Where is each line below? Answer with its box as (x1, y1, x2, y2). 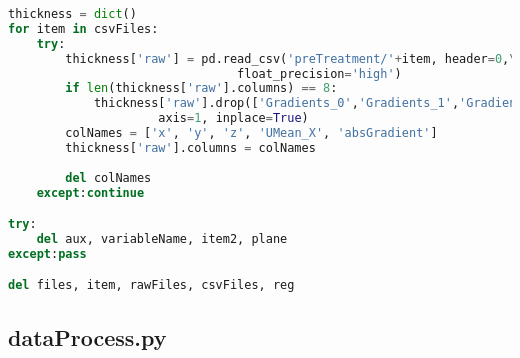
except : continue (36, 185, 145, 200)
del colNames (65, 170, 152, 185)
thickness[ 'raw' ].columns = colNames (65, 140, 316, 155)
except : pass (8, 246, 87, 261)
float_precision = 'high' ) (237, 66, 402, 81)
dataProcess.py (8, 321, 167, 352)
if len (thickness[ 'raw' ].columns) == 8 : (65, 81, 338, 96)
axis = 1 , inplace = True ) (158, 111, 309, 126)
